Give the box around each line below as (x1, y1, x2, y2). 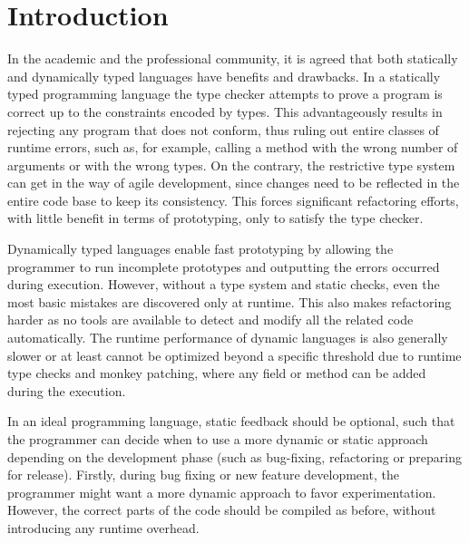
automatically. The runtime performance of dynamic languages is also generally (7, 328, 448, 347)
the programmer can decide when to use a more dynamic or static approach (7, 430, 428, 448)
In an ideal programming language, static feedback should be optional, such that (7, 412, 455, 431)
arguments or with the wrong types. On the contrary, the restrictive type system (7, 155, 455, 174)
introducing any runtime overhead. (7, 518, 200, 537)
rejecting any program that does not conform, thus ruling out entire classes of (7, 120, 439, 139)
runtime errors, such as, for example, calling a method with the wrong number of (7, 138, 458, 157)
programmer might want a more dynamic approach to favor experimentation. (7, 482, 436, 501)
